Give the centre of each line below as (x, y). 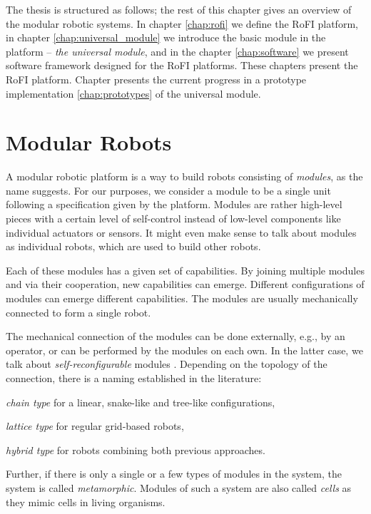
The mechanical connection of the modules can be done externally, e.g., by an (176, 336)
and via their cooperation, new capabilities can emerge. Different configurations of (185, 284)
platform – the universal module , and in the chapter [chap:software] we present (177, 51)
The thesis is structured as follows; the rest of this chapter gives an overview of (179, 9)
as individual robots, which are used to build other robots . (133, 246)
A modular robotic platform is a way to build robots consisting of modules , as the (184, 176)
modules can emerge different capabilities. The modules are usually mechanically (182, 298)
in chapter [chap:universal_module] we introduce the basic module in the (166, 37)
